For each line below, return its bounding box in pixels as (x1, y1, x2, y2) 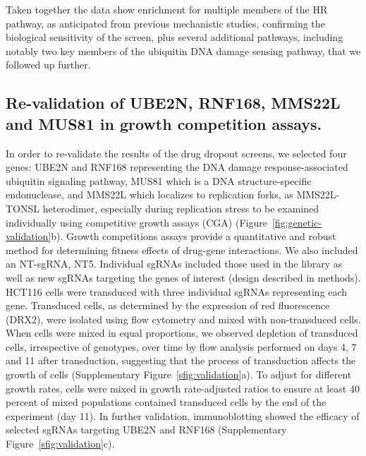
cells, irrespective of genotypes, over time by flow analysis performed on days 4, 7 (6, 339, 357, 354)
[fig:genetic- (272, 215, 322, 229)
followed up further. (6, 57, 91, 72)
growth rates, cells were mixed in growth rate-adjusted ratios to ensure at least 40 (6, 380, 360, 395)
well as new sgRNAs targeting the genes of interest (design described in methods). (6, 270, 361, 284)
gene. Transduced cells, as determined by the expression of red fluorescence (6, 298, 330, 313)
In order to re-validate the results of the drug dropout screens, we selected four (6, 145, 347, 160)
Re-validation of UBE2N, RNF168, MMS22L (6, 92, 341, 114)
